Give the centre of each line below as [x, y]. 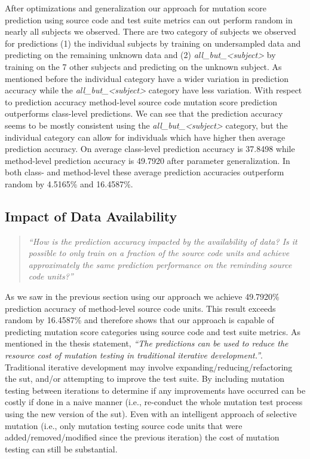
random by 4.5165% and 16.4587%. [69, 183]
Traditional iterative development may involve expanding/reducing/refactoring [149, 367]
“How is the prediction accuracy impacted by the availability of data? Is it [163, 241]
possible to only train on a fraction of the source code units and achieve [159, 253]
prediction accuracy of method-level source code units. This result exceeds [140, 308]
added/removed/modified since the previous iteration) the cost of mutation [142, 437]
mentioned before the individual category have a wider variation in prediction [147, 78]
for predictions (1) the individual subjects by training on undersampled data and [153, 43]
